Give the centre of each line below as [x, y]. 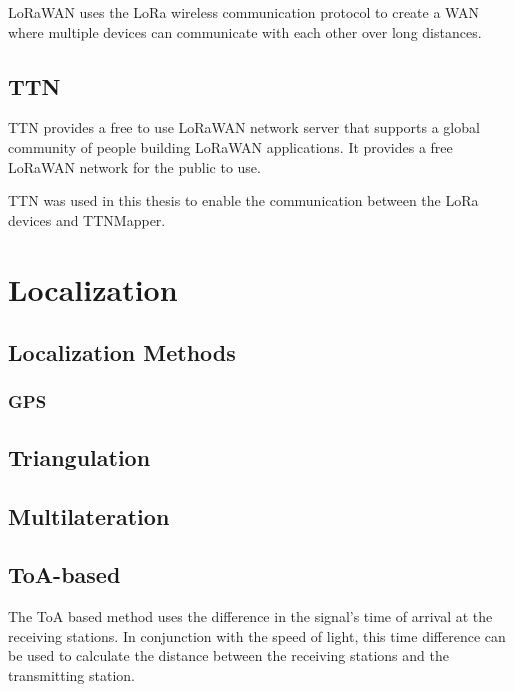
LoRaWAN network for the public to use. [134, 166]
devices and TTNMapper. [87, 219]
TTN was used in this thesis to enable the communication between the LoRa [243, 200]
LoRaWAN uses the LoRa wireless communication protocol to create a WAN [243, 12]
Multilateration [89, 515]
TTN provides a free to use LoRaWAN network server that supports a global [244, 127]
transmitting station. [71, 674]
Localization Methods [122, 352]
